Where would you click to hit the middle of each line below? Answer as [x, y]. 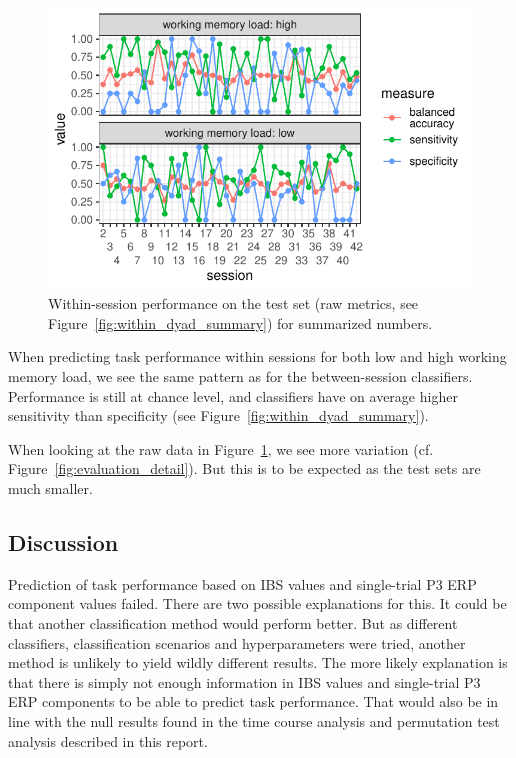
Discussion [63, 541]
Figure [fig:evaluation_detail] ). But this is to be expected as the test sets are [244, 468]
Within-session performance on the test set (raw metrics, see [233, 303]
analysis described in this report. [108, 740]
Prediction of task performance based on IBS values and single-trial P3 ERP [242, 583]
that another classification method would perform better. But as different [233, 622]
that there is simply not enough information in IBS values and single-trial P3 [244, 681]
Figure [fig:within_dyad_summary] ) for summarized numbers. [240, 322]
